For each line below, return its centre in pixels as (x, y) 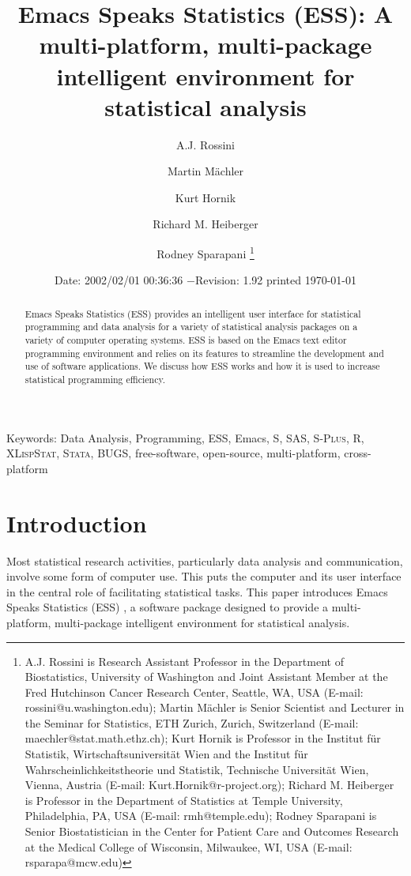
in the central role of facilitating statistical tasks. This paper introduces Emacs (197, 591)
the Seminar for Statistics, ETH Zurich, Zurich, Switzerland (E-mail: (192, 722)
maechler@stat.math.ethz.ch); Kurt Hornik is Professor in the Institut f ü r (203, 738)
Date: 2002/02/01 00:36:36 (119, 280)
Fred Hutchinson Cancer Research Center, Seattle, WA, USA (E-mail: (194, 692)
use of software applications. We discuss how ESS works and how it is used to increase (202, 366)
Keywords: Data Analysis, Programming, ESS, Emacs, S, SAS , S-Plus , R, (185, 437)
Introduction (77, 523)
